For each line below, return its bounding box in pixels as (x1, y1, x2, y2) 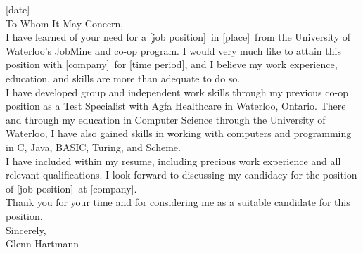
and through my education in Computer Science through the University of (6, 112, 326, 126)
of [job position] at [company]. (6, 181, 137, 195)
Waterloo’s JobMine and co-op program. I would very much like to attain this (6, 43, 341, 58)
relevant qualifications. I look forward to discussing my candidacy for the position (6, 167, 357, 182)
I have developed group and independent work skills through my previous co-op (6, 84, 348, 99)
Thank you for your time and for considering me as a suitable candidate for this (6, 195, 350, 209)
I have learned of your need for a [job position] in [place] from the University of (6, 30, 350, 44)
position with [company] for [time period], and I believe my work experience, (6, 57, 338, 72)
